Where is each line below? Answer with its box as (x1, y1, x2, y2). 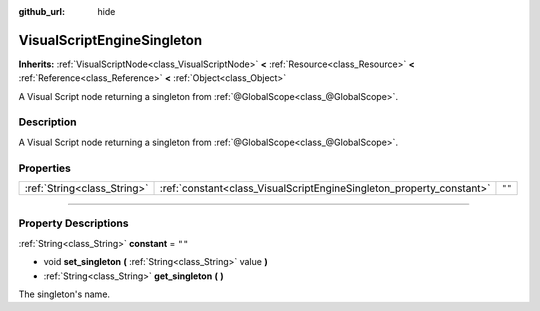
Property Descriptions (18, 216, 129, 230)
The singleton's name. (18, 288, 110, 300)
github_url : (18, 6, 65, 17)
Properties (18, 161, 72, 175)
